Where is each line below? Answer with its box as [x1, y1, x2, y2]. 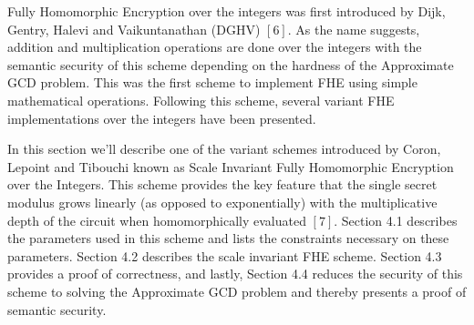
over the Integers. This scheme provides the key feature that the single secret [7, 175, 438, 194]
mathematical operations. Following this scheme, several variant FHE [7, 90, 395, 109]
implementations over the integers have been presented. [7, 108, 316, 127]
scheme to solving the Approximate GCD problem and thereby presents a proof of [7, 281, 467, 300]
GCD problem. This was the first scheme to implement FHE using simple [7, 73, 417, 92]
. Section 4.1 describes [334, 210, 458, 229]
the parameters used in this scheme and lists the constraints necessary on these [7, 229, 449, 248]
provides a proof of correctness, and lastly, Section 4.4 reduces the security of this [7, 264, 463, 283]
